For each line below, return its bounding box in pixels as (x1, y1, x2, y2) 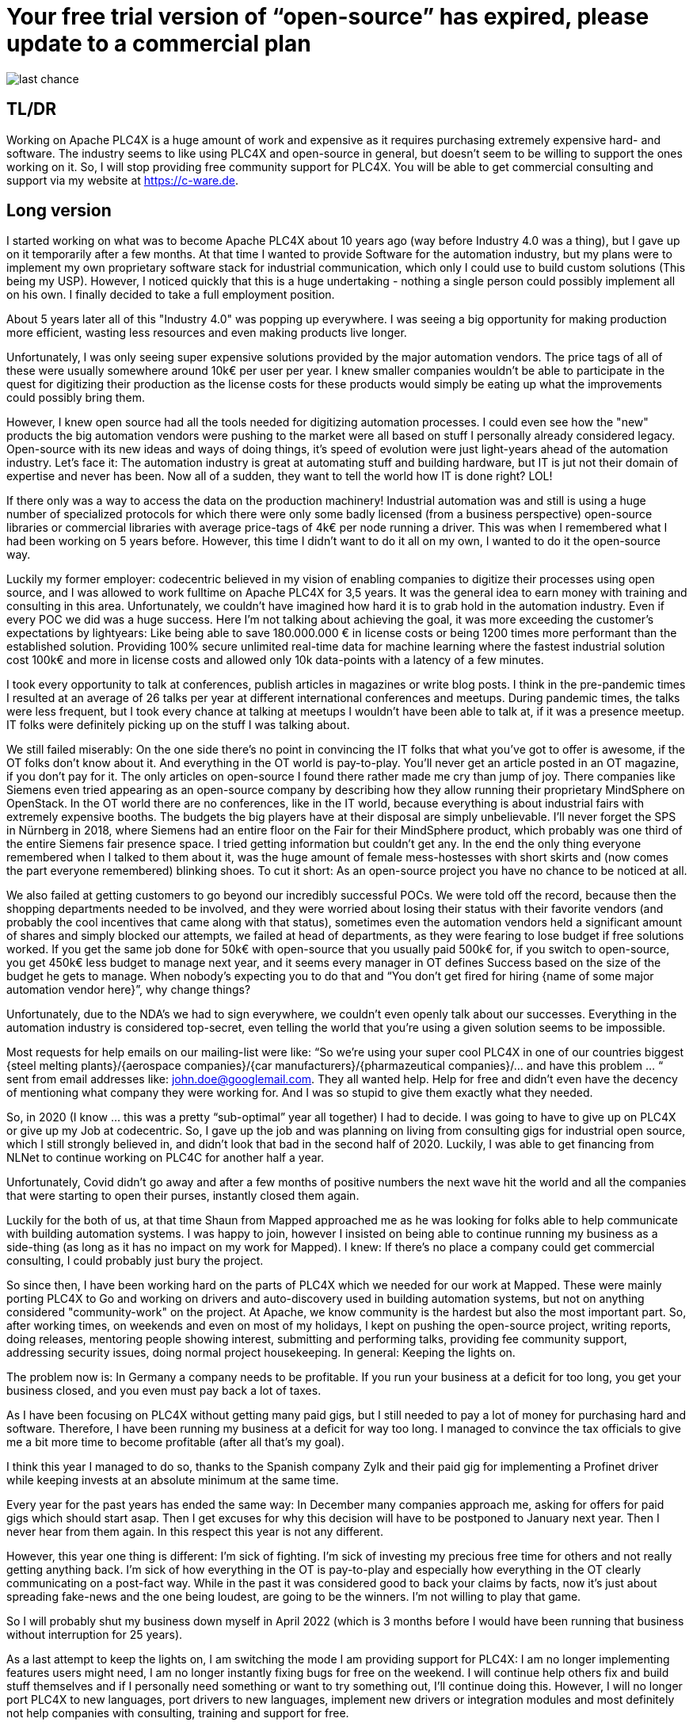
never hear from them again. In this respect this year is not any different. (6, 1525, 383, 1539)
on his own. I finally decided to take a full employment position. (6, 288, 335, 302)
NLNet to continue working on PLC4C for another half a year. (6, 1151, 324, 1165)
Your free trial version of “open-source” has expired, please (6, 3, 649, 30)
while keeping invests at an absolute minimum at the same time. (6, 1473, 339, 1487)
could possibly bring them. (6, 391, 146, 405)
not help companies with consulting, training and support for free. (6, 1706, 349, 1720)
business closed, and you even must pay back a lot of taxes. (6, 1384, 322, 1398)
